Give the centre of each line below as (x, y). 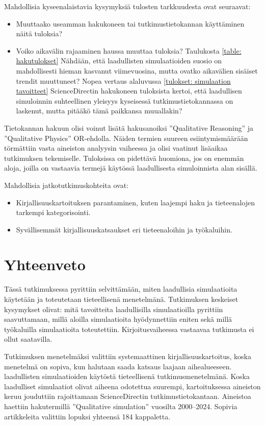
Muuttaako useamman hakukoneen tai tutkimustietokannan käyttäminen (130, 23)
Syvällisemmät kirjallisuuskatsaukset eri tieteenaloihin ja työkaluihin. (124, 229)
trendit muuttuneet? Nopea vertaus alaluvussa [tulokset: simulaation (123, 80)
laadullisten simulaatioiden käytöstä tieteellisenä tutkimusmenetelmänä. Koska (127, 376)
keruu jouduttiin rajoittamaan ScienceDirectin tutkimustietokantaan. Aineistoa (128, 396)
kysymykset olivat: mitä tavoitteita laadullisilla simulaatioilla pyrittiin (114, 309)
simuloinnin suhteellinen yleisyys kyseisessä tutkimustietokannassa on (125, 100)
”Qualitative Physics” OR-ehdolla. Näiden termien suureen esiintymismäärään (126, 138)
